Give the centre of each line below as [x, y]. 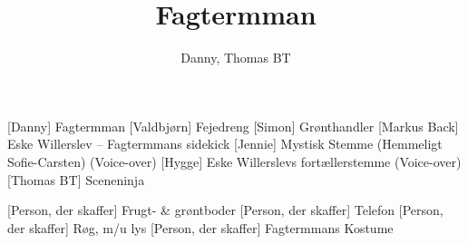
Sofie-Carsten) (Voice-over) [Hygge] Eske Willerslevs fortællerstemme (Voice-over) [234, 161]
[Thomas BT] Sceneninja [76, 179]
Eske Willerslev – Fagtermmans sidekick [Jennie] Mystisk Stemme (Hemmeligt [225, 144]
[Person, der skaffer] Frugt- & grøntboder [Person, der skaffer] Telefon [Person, [225, 210]
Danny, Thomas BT [236, 58]
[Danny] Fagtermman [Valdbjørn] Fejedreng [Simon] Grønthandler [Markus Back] [233, 126]
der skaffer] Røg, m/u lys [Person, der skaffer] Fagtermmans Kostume [200, 227]
